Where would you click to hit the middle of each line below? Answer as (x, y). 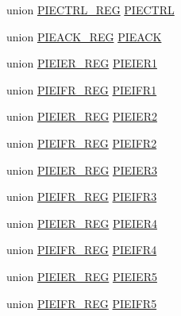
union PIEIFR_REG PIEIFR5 (82, 303)
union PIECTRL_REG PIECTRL (90, 10)
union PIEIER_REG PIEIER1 (82, 63)
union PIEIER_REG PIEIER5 (82, 276)
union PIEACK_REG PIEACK (84, 36)
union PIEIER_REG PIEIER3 (82, 170)
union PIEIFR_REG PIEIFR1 (82, 89)
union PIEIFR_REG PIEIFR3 (82, 197)
